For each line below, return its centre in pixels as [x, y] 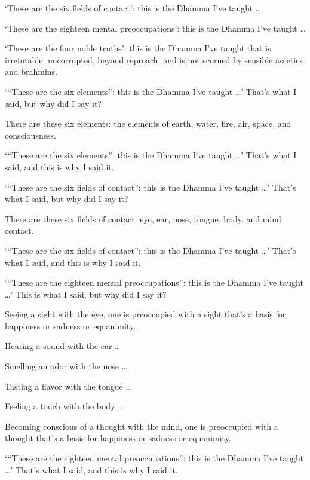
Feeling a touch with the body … [64, 406]
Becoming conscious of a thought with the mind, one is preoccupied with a [142, 426]
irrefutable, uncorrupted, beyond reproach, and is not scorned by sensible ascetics [154, 59]
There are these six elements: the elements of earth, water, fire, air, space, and [148, 123]
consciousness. [30, 135]
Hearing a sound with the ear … [63, 346]
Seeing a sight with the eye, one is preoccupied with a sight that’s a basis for [145, 314]
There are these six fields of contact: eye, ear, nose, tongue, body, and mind [143, 218]
